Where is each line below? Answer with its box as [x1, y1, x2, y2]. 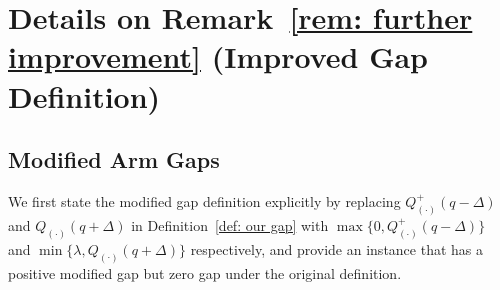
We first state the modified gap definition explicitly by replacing [8, 190, 401, 211]
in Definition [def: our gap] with [131, 214, 329, 235]
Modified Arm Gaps [8, 144, 220, 175]
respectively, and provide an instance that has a [190, 238, 484, 259]
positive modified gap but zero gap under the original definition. [8, 262, 402, 283]
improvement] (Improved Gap [8, 36, 428, 77]
